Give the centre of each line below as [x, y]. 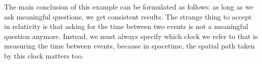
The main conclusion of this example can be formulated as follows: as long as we [129, 6]
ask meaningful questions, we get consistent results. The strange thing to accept [128, 16]
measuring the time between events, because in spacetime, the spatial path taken [129, 46]
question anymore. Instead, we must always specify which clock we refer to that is [131, 36]
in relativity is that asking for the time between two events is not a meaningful [126, 26]
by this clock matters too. [44, 55]
